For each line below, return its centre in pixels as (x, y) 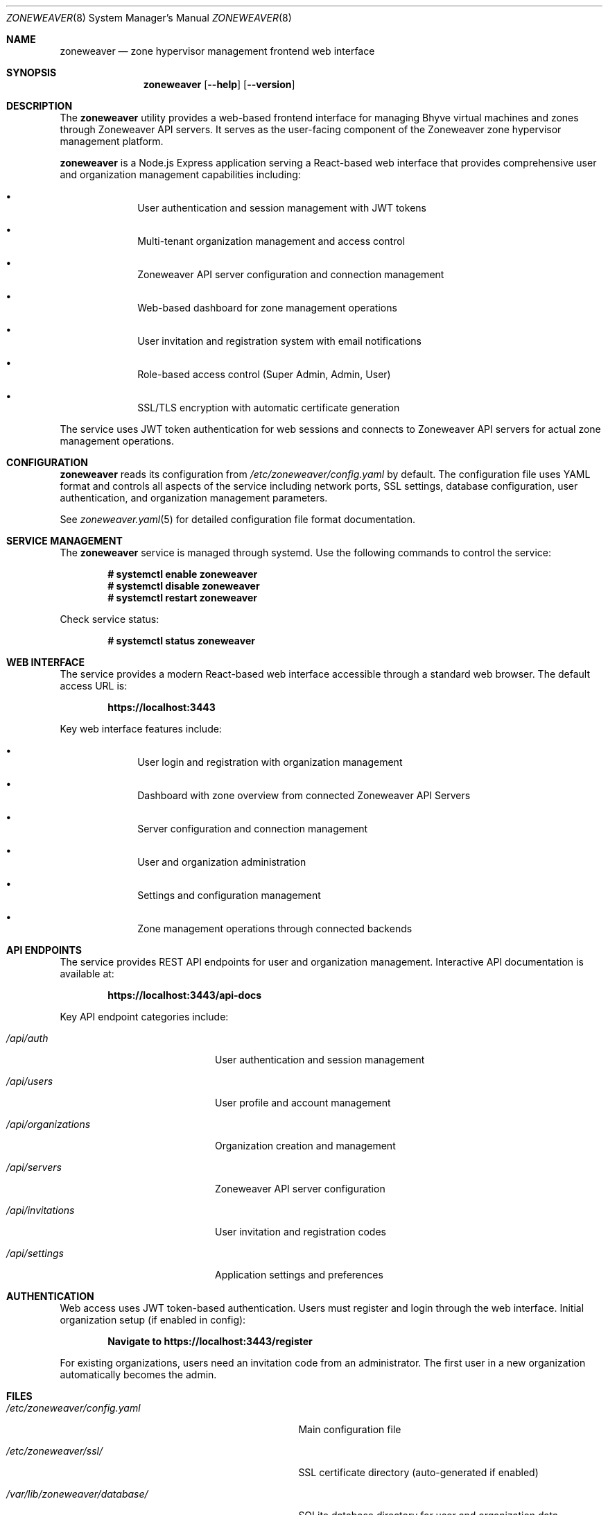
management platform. (112, 141)
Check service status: (110, 619)
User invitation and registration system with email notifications (279, 341)
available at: (87, 974)
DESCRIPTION (40, 106)
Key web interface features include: (141, 729)
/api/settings (35, 1253)
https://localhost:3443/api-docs (185, 995)
